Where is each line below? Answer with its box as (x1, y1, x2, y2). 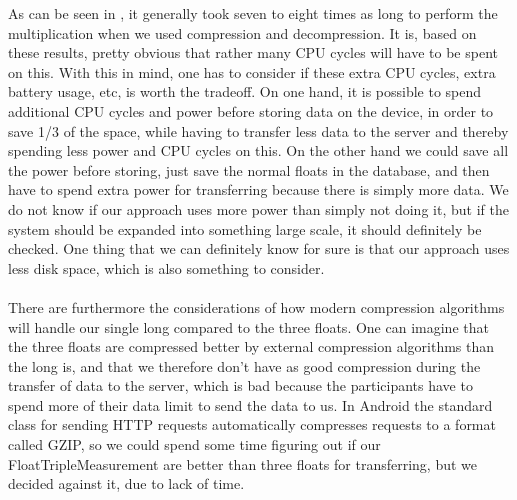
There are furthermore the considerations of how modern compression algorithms (8, 296, 505, 317)
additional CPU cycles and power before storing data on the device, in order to (8, 100, 494, 121)
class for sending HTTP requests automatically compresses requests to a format (8, 414, 496, 435)
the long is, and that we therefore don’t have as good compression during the (8, 355, 481, 376)
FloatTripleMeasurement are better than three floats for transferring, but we (8, 453, 478, 474)
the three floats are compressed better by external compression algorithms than (8, 336, 495, 357)
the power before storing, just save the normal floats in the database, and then (8, 159, 490, 180)
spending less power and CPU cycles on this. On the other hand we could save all (8, 140, 509, 161)
